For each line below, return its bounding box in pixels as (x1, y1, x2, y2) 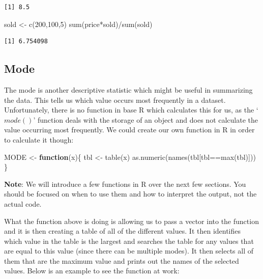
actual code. (4, 198, 42, 209)
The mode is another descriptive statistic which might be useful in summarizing (4, 84, 253, 95)
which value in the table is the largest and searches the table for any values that (4, 235, 254, 246)
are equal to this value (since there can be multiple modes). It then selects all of (4, 245, 254, 256)
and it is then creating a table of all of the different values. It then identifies (4, 226, 241, 236)
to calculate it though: (4, 134, 74, 145)
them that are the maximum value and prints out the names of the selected (4, 255, 239, 266)
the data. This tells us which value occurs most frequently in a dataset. (4, 94, 226, 105)
